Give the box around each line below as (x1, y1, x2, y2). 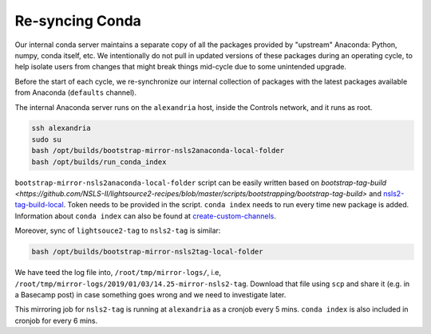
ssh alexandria (31, 124, 91, 133)
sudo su (31, 135, 61, 143)
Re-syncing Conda (14, 12, 141, 29)
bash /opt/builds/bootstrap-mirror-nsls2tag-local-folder (31, 247, 263, 257)
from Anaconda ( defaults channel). (14, 88, 137, 97)
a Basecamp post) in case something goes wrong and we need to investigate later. (14, 289, 287, 299)
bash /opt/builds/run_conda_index (31, 157, 167, 167)
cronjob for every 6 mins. (14, 316, 98, 325)
